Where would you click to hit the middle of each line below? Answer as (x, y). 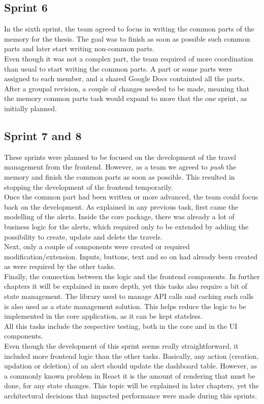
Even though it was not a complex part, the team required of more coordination (129, 58)
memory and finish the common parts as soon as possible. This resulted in (120, 176)
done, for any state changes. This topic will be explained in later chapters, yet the (131, 385)
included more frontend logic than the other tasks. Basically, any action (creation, (131, 356)
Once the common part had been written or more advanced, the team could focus (131, 197)
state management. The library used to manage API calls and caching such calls (129, 296)
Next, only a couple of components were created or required (97, 246)
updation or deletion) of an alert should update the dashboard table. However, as (131, 366)
